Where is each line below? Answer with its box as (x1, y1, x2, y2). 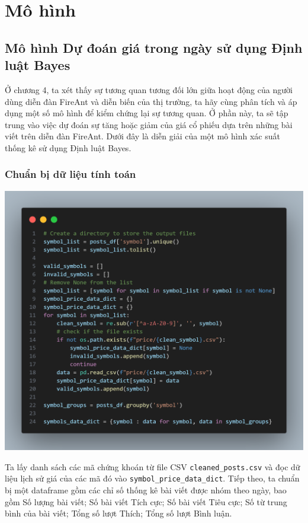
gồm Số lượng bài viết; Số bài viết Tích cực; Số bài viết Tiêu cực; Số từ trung (5, 495, 287, 508)
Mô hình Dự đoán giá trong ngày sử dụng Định (5, 38, 303, 56)
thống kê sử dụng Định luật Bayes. (5, 141, 131, 154)
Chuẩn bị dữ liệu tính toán (5, 167, 136, 181)
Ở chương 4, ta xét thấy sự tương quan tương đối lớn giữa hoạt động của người (5, 83, 293, 95)
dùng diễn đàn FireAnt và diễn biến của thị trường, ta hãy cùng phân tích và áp (5, 95, 297, 107)
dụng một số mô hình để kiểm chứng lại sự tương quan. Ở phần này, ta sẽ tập (5, 107, 288, 119)
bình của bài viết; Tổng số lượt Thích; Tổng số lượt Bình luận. (5, 507, 232, 519)
